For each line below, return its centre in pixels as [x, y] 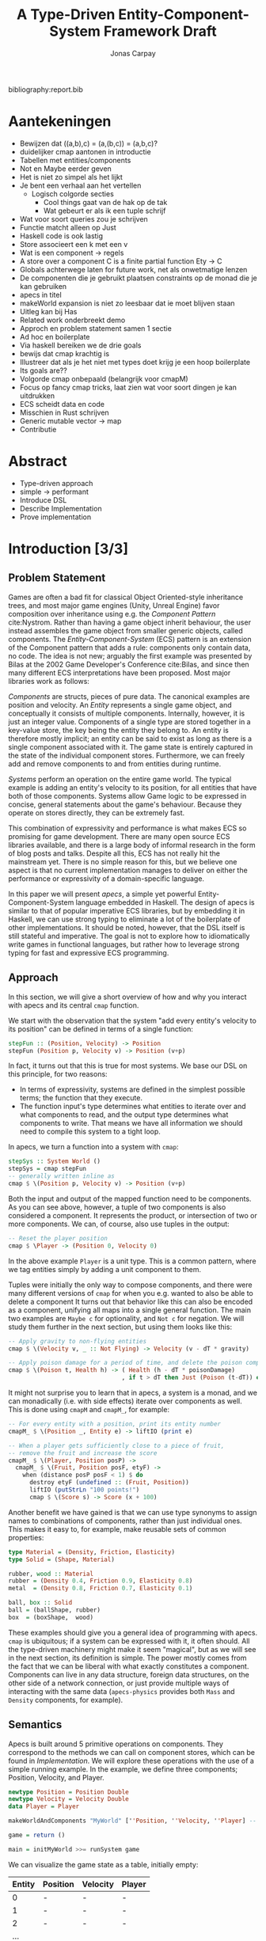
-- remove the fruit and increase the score [83, 1453]
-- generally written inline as [61, 1176]
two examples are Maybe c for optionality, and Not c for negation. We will [126, 1318]
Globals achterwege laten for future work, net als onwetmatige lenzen [133, 269]
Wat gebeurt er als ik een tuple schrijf [104, 211]
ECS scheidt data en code [62, 404]
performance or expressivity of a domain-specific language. [106, 878]
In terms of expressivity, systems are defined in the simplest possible [132, 1089]
